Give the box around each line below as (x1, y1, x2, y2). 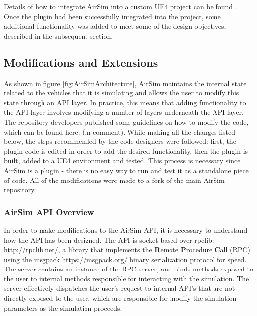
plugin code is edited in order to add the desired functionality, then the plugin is (4, 145, 248, 156)
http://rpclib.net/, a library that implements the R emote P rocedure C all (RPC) (4, 244, 250, 255)
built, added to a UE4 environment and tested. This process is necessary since (4, 155, 241, 166)
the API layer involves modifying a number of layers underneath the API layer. (4, 107, 244, 117)
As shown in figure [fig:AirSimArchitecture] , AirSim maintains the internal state (4, 78, 247, 88)
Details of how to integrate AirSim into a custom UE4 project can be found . (4, 1, 237, 11)
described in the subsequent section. (4, 30, 113, 41)
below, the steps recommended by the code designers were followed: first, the (4, 136, 236, 146)
